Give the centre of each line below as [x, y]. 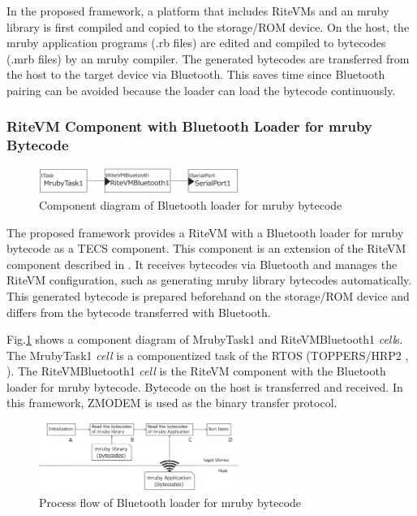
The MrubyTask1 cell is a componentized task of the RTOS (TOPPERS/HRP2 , [208, 355]
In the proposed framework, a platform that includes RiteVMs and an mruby [198, 11]
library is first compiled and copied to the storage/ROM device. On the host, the [208, 26]
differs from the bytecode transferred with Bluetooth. [139, 312]
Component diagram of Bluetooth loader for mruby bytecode [191, 204]
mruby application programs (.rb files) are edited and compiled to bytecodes [196, 43]
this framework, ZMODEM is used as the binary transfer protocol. [172, 403]
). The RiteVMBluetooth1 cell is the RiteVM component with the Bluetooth [196, 371]
